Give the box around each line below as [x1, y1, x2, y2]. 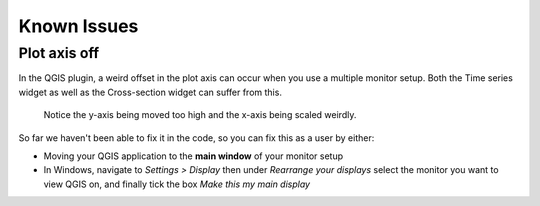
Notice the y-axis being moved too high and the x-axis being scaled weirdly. [43, 109, 357, 121]
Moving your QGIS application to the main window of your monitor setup [43, 150, 344, 162]
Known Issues [18, 15, 139, 37]
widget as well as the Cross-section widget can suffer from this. [18, 86, 282, 98]
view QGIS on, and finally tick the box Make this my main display [43, 178, 310, 190]
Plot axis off [18, 44, 100, 62]
